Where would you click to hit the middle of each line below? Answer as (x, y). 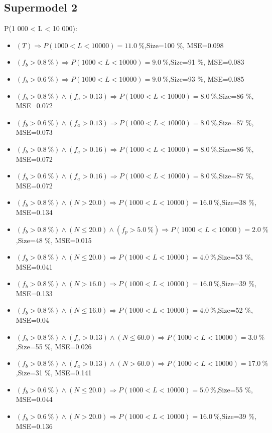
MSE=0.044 (34, 399)
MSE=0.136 (34, 426)
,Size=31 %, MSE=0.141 (54, 373)
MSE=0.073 (34, 132)
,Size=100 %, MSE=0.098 (184, 45)
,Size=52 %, (234, 310)
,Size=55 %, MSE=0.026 (54, 346)
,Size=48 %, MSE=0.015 (54, 240)
